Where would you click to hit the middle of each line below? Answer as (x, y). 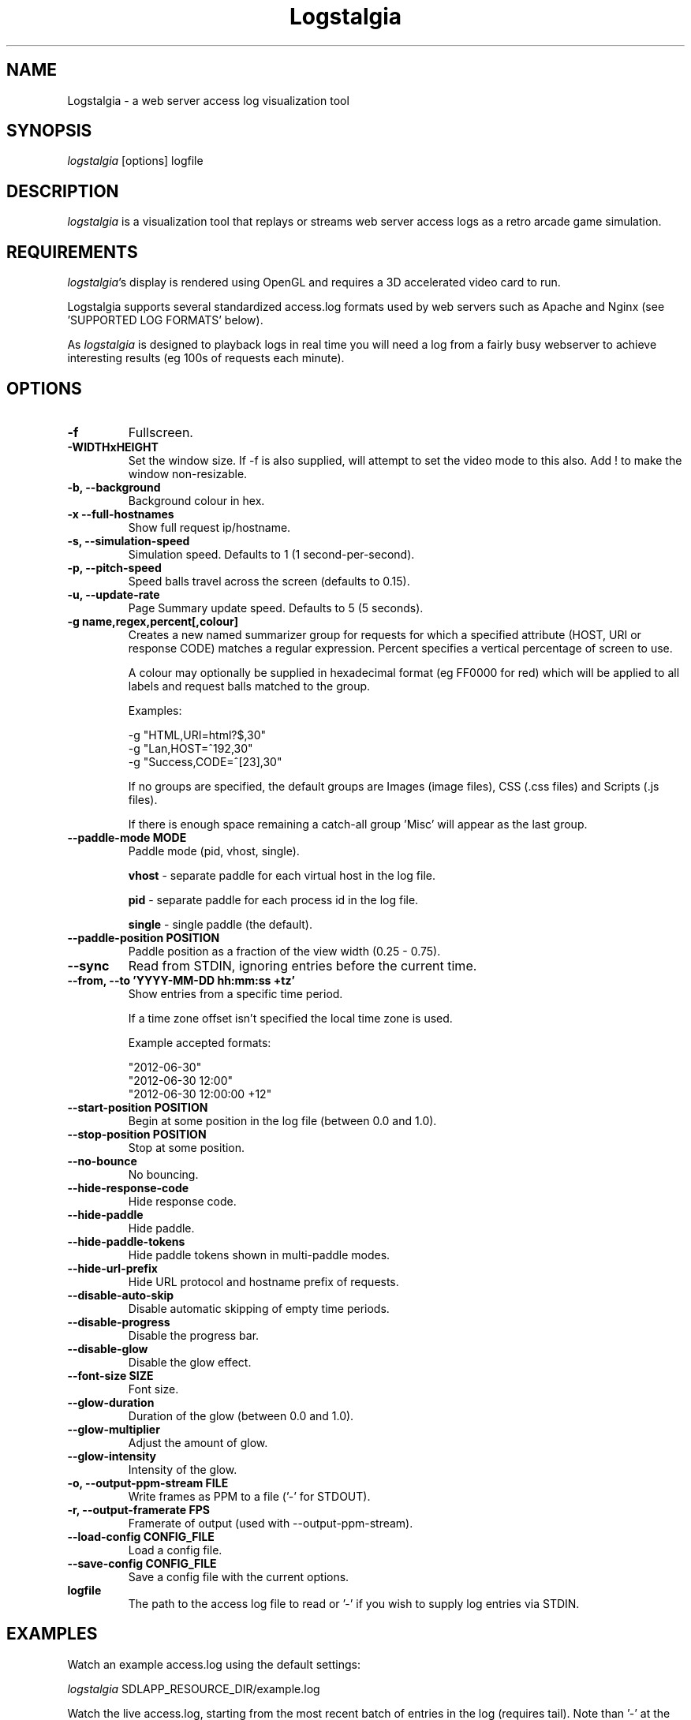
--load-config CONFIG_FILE (141, 1536)
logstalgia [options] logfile (135, 161)
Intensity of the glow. (183, 1469)
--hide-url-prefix (112, 1268)
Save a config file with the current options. (239, 1576)
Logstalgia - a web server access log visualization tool (208, 100)
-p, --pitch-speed (114, 567)
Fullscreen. (161, 432)
